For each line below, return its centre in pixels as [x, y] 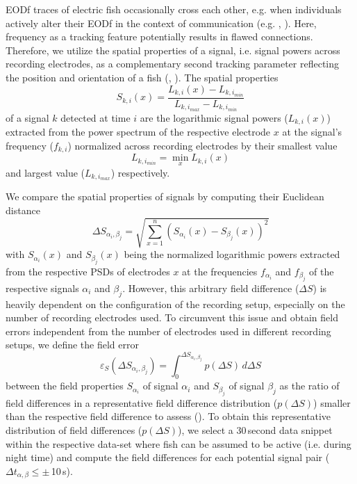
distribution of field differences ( [74, 429]
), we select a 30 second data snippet [255, 429]
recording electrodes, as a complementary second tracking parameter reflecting [173, 64]
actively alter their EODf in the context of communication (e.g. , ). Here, [161, 23]
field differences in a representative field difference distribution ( [142, 402]
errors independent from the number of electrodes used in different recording [168, 331]
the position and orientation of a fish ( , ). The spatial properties [142, 77]
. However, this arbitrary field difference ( [211, 288]
